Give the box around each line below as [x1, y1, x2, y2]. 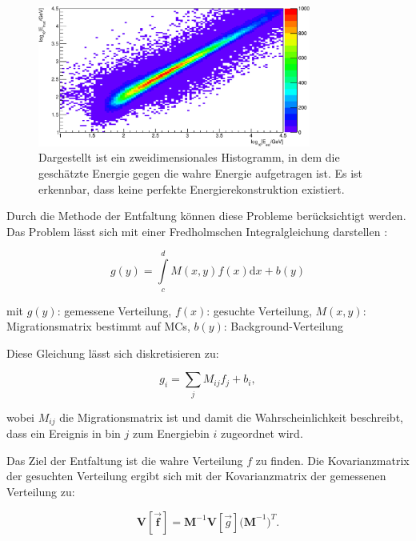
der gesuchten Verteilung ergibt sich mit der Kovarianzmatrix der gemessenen [6, 467, 386, 484]
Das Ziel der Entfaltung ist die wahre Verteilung [6, 451, 243, 468]
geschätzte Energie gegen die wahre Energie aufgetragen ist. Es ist [38, 165, 363, 182]
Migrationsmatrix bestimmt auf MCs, [6, 318, 190, 335]
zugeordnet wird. [221, 425, 303, 442]
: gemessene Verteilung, [57, 302, 172, 319]
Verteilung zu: [6, 483, 75, 499]
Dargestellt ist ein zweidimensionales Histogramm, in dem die [38, 149, 340, 166]
